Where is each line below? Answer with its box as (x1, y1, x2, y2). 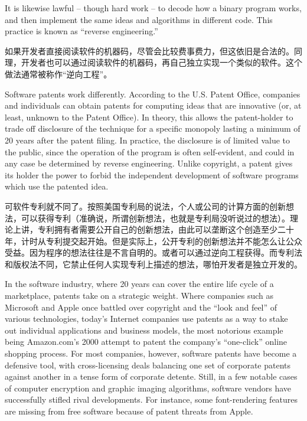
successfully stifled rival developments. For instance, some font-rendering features (5, 393, 298, 406)
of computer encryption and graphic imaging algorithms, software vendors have (5, 381, 292, 394)
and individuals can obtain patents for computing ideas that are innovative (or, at (5, 99, 302, 112)
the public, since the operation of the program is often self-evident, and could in (5, 145, 295, 158)
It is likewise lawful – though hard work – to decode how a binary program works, (5, 2, 302, 14)
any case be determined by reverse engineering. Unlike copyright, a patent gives (5, 157, 293, 169)
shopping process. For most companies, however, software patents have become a (5, 347, 297, 360)
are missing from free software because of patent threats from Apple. (5, 405, 253, 417)
